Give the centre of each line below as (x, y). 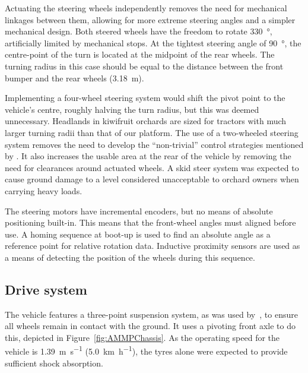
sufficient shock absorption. (54, 363)
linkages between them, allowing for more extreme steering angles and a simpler (150, 19)
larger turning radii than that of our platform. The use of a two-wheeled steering (152, 132)
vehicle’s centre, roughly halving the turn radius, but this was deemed (132, 109)
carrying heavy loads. (44, 190)
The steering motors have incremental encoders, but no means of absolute (139, 211)
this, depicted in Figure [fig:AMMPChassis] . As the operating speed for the (142, 337)
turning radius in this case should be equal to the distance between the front (144, 66)
